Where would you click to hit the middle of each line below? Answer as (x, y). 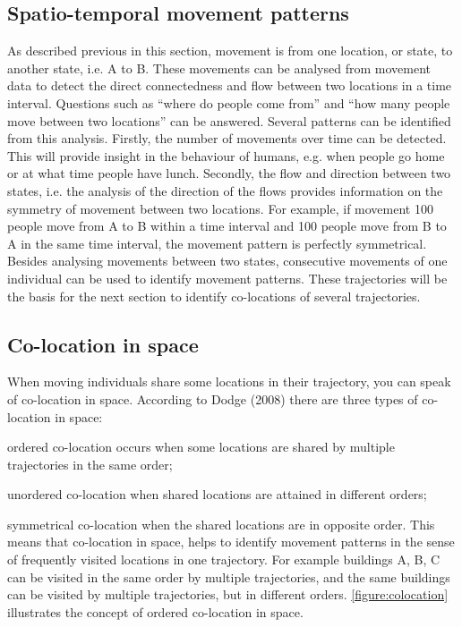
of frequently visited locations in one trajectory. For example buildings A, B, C (224, 559)
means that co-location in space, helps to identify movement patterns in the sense (231, 542)
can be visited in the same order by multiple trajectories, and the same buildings (229, 576)
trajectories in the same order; (90, 464)
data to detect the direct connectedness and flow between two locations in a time (230, 85)
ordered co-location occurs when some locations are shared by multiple (201, 447)
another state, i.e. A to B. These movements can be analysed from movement (219, 68)
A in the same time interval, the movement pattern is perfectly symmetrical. (217, 243)
